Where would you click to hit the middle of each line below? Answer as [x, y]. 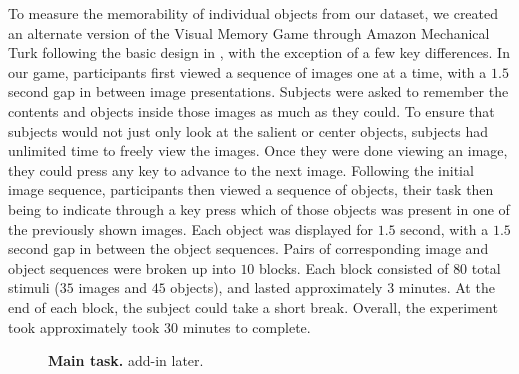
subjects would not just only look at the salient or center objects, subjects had [248, 130]
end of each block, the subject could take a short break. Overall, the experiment [253, 306]
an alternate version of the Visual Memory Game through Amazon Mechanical [249, 32]
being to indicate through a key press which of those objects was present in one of [259, 208]
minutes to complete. [246, 326]
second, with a [444, 228]
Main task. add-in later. [126, 360]
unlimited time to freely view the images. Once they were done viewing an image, [258, 150]
